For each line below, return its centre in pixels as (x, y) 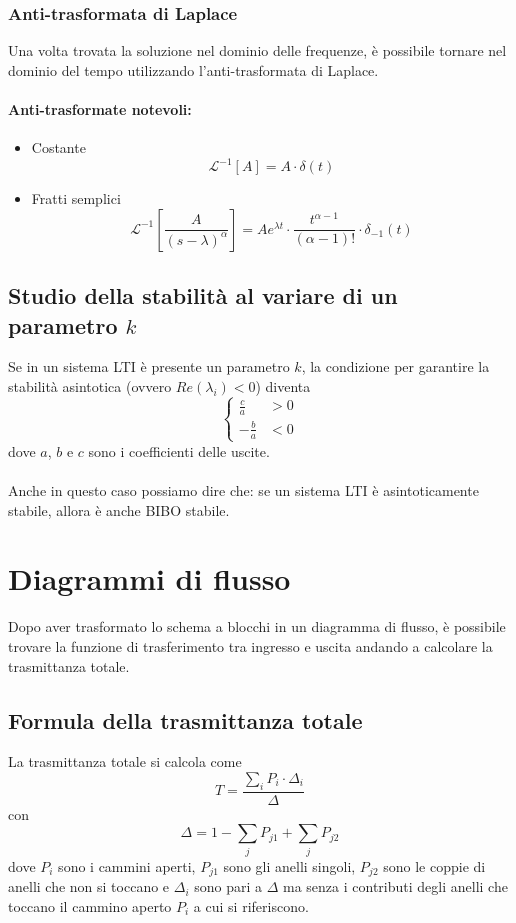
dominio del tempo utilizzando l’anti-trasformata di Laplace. (193, 69)
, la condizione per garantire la (395, 366)
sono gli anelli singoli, (289, 865)
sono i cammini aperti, (127, 865)
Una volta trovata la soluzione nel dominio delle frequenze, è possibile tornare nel (257, 50)
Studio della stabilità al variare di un (203, 295)
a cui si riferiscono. (251, 905)
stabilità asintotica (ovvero (90, 386)
